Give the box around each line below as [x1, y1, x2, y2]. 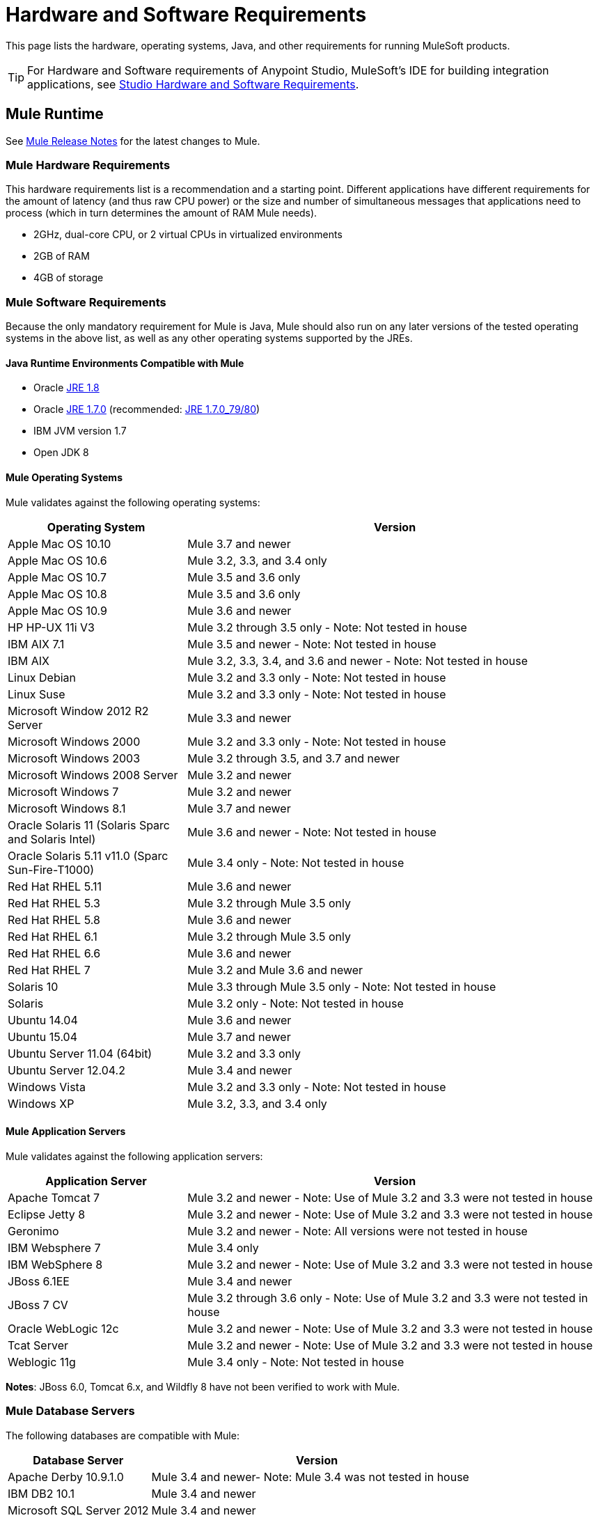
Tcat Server [8, 1338, 68, 1352]
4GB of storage [33, 272, 104, 284]
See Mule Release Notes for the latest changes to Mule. [6, 134, 260, 147]
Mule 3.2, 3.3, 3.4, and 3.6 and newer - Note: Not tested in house [187, 653, 528, 668]
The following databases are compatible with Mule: [6, 1429, 239, 1441]
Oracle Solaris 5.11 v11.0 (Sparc [8, 848, 168, 863]
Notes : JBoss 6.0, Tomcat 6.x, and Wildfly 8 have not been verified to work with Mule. [6, 1380, 400, 1393]
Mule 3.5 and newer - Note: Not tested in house [187, 636, 436, 651]
